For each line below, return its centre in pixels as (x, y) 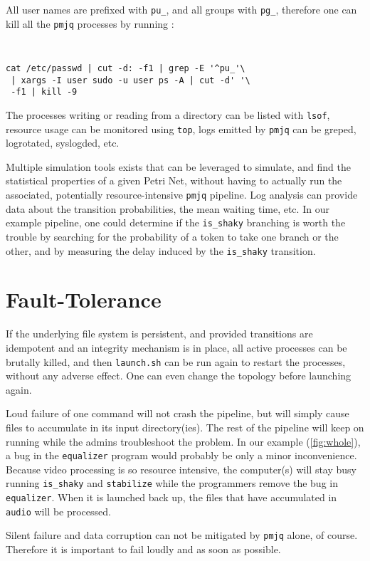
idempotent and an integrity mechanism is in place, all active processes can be (176, 347)
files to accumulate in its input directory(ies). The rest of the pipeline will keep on (185, 427)
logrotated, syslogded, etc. (63, 143)
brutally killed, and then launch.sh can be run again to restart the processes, (176, 361)
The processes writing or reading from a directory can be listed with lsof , (168, 114)
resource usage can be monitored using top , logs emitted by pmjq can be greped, (181, 129)
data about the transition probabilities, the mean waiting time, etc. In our (168, 208)
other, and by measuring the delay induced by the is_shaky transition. (161, 250)
